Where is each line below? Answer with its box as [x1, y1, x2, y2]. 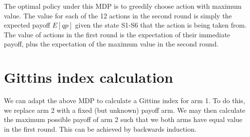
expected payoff [4, 20, 50, 30]
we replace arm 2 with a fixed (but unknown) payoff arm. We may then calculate [4, 105, 246, 115]
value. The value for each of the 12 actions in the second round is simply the [4, 10, 232, 20]
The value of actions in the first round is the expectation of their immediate [4, 29, 231, 39]
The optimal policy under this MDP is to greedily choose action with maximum [4, 1, 242, 11]
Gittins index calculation [4, 67, 173, 87]
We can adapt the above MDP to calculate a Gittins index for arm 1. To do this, [4, 95, 245, 106]
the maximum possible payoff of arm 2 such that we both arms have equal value [4, 114, 243, 124]
